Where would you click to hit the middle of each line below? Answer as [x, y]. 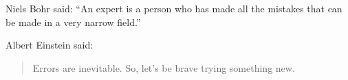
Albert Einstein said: [50, 45]
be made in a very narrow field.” [73, 22]
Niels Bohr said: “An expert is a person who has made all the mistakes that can [174, 8]
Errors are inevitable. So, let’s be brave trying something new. [164, 67]
